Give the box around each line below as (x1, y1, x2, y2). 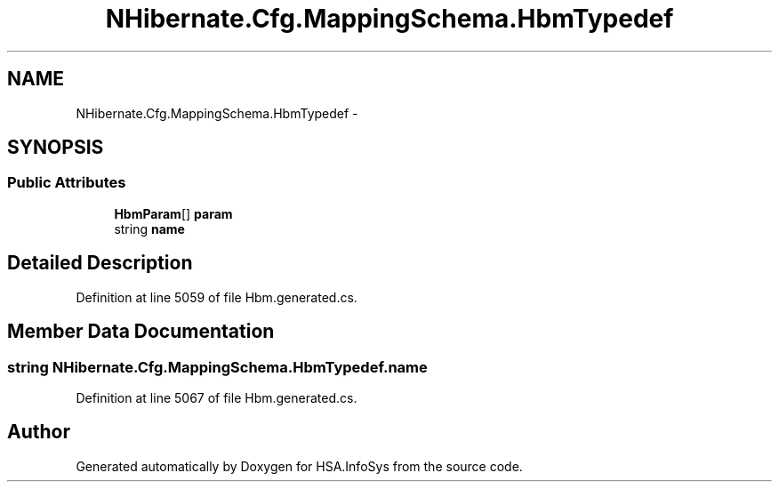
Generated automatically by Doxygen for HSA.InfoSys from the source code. (76, 458, 523, 474)
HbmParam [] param (114, 205, 233, 221)
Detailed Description (7, 252, 193, 275)
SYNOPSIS (7, 136, 104, 159)
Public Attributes (7, 173, 126, 192)
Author (7, 421, 70, 444)
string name (114, 220, 185, 236)
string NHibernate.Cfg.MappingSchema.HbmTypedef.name (7, 357, 428, 376)
